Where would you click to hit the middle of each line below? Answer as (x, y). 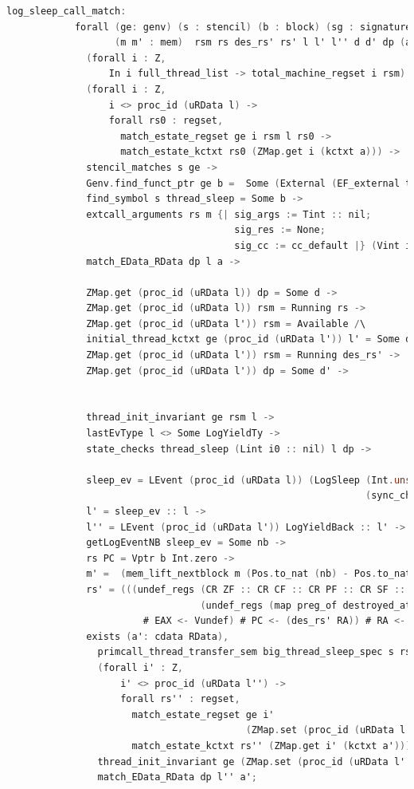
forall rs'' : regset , (180, 699)
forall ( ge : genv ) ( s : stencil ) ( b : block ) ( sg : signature (243, 27)
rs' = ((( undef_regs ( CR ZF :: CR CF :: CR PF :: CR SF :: (246, 589)
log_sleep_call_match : (66, 11)
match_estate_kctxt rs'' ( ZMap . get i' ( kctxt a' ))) (271, 746)
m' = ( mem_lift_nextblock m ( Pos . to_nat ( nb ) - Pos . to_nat (249, 574)
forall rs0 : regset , (166, 121)
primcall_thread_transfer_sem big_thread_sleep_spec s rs (254, 652)
